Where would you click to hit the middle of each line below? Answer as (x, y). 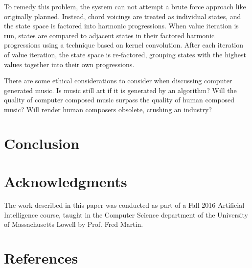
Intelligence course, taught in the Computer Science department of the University (126, 214)
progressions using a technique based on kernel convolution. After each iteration (124, 45)
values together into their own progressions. (69, 64)
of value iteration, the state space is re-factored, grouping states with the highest (125, 54)
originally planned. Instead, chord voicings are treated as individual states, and (123, 16)
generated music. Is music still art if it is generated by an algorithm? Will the (120, 90)
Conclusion (42, 143)
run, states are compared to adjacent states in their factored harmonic (109, 35)
